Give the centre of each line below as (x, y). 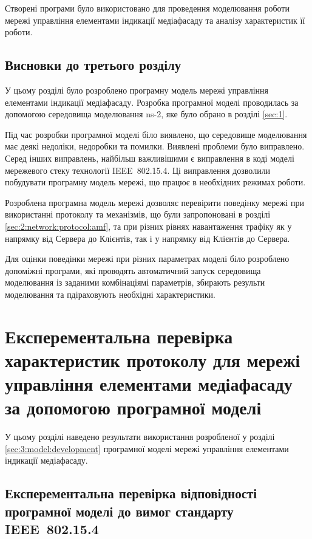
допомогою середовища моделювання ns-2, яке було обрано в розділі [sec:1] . (146, 114)
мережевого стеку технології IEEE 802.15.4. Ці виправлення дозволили (138, 170)
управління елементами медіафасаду (149, 384)
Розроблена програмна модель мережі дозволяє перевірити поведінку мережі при (154, 202)
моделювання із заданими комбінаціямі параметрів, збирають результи (135, 282)
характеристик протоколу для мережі (153, 359)
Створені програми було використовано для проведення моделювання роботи (147, 8)
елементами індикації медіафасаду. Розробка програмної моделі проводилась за (152, 102)
